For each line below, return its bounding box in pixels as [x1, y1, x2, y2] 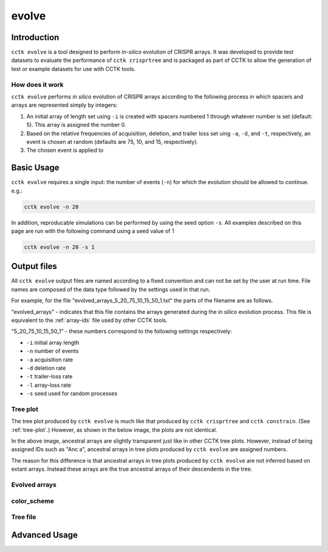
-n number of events [26, 347, 79, 355]
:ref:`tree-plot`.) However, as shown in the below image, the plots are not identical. [11, 426, 217, 434]
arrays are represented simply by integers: [11, 101, 118, 109]
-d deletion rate [26, 364, 66, 372]
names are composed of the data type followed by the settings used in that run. [11, 285, 211, 293]
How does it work [11, 80, 64, 89]
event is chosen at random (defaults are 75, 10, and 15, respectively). [26, 138, 199, 145]
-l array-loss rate [26, 381, 72, 389]
